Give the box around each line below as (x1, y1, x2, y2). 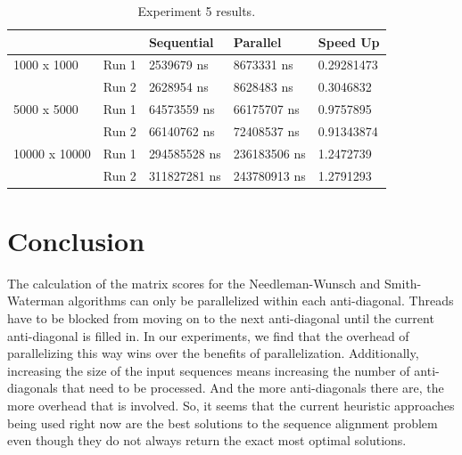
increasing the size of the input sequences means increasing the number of (7, 361, 410, 379)
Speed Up (318, 32, 380, 51)
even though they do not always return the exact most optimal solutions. (7, 431, 407, 450)
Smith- (384, 273, 422, 292)
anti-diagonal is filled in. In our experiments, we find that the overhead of (7, 326, 409, 345)
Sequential (148, 32, 214, 51)
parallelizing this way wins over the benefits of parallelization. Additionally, (7, 344, 419, 362)
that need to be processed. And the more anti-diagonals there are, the (62, 378, 444, 397)
